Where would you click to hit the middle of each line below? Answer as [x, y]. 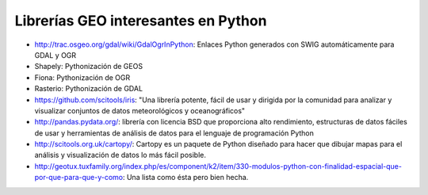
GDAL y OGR [55, 55]
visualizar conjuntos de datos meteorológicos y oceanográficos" [140, 110]
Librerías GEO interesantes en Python [141, 21]
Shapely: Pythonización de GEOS [88, 67]
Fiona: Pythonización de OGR [82, 77]
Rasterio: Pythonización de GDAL [88, 89]
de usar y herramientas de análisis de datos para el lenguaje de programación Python [174, 133]
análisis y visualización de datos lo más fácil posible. [120, 155]
